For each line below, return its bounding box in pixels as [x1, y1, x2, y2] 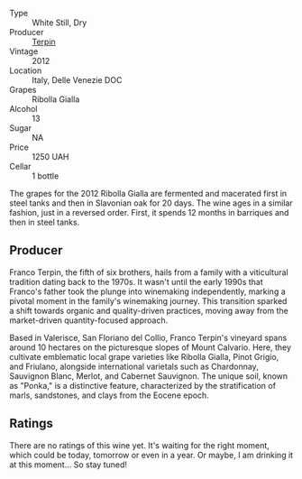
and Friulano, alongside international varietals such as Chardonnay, [9, 361, 259, 372]
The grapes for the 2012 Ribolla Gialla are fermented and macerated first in [9, 189, 288, 198]
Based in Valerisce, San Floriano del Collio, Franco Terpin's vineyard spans [9, 332, 288, 343]
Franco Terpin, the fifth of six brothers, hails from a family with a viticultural [9, 266, 288, 278]
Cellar [9, 161, 32, 171]
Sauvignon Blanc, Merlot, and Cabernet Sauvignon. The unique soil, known [9, 370, 288, 382]
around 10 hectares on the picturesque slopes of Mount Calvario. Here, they [9, 342, 291, 353]
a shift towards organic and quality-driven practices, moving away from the [9, 305, 288, 316]
